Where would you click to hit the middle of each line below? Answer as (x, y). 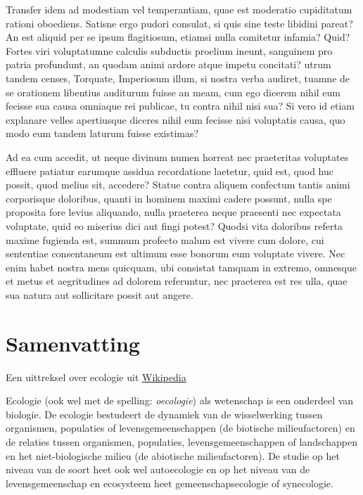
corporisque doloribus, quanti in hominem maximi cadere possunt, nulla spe (169, 198)
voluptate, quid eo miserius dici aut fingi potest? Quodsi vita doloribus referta (174, 225)
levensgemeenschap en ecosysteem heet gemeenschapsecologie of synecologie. (170, 483)
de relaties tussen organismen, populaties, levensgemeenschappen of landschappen (182, 441)
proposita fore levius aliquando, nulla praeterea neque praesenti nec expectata (173, 212)
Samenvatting (73, 343)
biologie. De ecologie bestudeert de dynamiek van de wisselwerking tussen (164, 414)
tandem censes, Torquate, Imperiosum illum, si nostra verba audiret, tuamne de (178, 78)
